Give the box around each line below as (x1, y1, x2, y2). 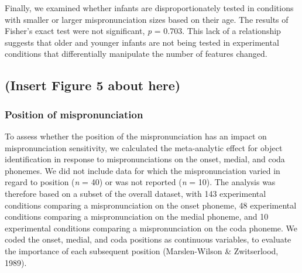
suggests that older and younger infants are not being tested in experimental (5, 36, 279, 48)
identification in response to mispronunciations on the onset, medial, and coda (5, 153, 285, 165)
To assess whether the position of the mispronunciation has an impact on (5, 129, 267, 142)
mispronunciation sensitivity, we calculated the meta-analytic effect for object (5, 141, 283, 153)
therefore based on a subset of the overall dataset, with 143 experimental (5, 187, 266, 199)
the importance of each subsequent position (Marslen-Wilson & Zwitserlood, (5, 244, 279, 257)
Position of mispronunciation (5, 107, 143, 121)
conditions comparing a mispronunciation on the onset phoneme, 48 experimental (5, 199, 297, 211)
